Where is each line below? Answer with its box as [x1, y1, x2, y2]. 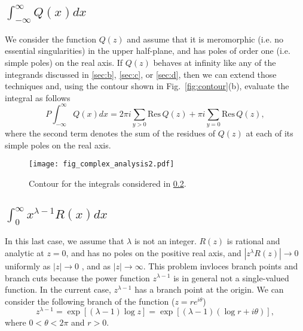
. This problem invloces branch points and [143, 259, 298, 272]
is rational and [227, 235, 280, 247]
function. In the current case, [5, 283, 111, 296]
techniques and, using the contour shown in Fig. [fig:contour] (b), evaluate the [5, 80, 289, 92]
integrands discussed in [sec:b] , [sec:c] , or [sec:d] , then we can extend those [5, 68, 277, 80]
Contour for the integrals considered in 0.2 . [29, 177, 186, 189]
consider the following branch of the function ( [5, 294, 175, 307]
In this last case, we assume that [5, 235, 124, 247]
